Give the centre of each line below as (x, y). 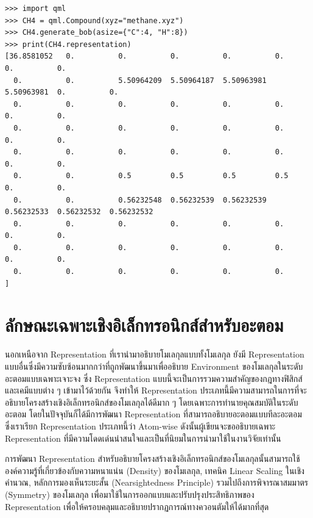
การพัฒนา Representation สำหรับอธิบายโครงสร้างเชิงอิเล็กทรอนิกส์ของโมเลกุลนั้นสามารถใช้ (153, 459)
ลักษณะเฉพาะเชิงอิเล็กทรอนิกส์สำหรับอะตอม (144, 325)
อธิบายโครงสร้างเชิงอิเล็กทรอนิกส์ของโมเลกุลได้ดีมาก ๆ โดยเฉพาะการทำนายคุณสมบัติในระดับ (152, 402)
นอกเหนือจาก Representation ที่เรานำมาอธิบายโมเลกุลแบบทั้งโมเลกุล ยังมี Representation (155, 354)
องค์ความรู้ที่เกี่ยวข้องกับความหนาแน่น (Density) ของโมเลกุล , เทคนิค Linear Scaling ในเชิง (155, 470)
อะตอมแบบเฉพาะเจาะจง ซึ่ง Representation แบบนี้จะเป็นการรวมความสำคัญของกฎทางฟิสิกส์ (154, 378)
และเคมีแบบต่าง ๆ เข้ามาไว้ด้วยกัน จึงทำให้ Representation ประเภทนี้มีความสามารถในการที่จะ (156, 390)
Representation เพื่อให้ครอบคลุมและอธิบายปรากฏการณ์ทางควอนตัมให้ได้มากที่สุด (137, 506)
